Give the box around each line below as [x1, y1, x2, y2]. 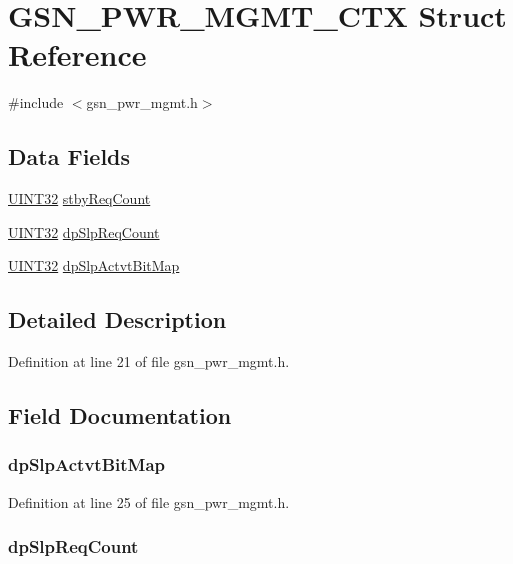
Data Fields [8, 141, 131, 172]
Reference [8, 34, 147, 75]
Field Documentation [8, 400, 232, 431]
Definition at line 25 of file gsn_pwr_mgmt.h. [8, 491, 290, 512]
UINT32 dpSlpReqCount [8, 221, 160, 242]
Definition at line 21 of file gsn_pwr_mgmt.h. [8, 351, 290, 372]
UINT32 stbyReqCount [8, 188, 151, 209]
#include [8, 92, 64, 113]
